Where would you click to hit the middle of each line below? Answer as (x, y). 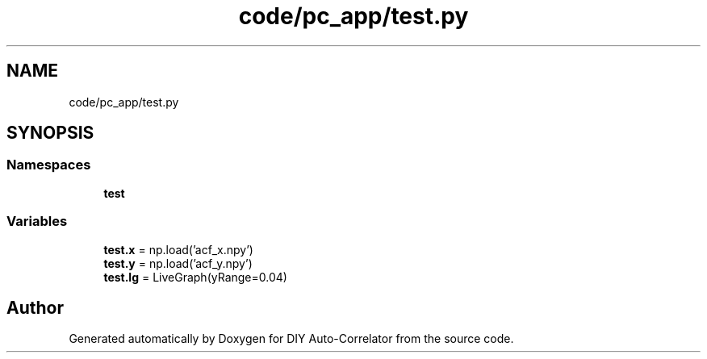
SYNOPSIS (50, 133)
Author (35, 307)
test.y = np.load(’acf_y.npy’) (178, 263)
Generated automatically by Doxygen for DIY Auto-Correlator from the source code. (291, 339)
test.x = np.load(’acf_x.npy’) (178, 249)
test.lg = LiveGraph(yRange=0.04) (195, 277)
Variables (37, 221)
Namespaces (49, 165)
